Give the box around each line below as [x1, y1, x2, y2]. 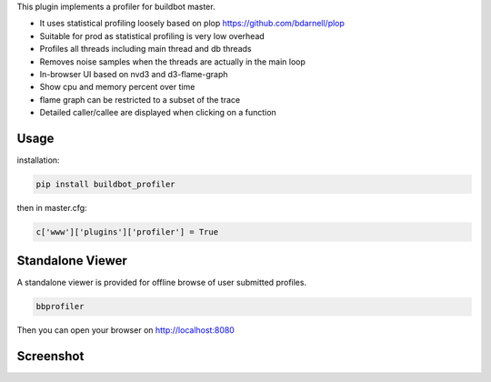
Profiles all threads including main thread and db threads [39, 44, 252, 55]
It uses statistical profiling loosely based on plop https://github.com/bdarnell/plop [39, 18, 346, 29]
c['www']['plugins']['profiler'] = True [35, 226, 218, 236]
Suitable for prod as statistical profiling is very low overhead [39, 30, 266, 41]
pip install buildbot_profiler [35, 179, 176, 190]
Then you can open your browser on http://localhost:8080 [16, 325, 235, 336]
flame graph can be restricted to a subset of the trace [39, 94, 241, 105]
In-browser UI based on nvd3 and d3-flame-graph [39, 68, 228, 79]
